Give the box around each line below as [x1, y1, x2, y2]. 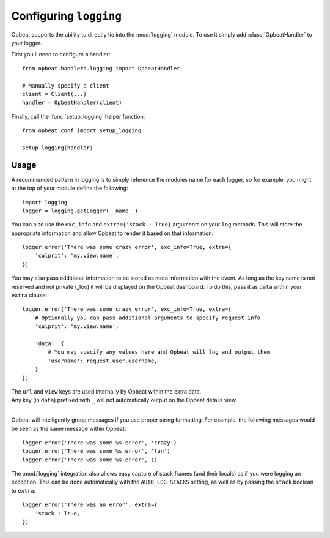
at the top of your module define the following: [11, 184, 128, 192]
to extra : [11, 487, 36, 494]
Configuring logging [11, 9, 122, 23]
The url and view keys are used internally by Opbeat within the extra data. [11, 387, 202, 395]
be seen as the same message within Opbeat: [11, 425, 127, 432]
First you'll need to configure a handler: [11, 51, 111, 58]
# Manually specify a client [22, 82, 109, 89]
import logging [22, 199, 68, 206]
